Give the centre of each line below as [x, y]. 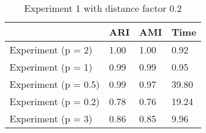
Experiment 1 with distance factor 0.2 [103, 8]
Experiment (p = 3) [51, 118]
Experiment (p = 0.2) [55, 101]
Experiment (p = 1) [51, 67]
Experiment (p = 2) [51, 50]
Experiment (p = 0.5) [55, 84]
